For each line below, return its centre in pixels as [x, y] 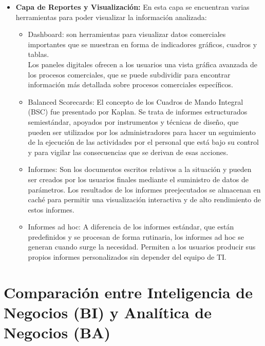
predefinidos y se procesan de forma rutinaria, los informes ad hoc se [136, 236]
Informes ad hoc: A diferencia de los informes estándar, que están [131, 227]
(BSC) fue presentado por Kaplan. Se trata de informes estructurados [138, 112]
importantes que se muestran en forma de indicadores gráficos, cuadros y [143, 44]
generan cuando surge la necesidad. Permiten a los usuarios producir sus [142, 247]
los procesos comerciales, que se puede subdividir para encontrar [129, 74]
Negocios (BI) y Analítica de [108, 312]
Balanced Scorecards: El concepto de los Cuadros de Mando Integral [136, 101]
